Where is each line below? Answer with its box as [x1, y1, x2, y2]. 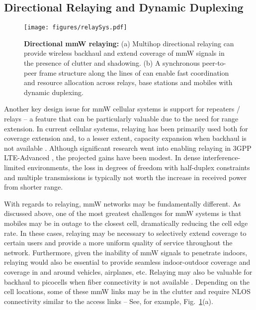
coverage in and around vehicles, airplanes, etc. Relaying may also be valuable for [4, 266, 253, 277]
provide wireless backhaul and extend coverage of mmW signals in [24, 48, 225, 58]
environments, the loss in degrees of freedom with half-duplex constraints [27, 162, 250, 172]
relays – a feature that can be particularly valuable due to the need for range [4, 113, 239, 124]
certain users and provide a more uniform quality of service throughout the [4, 237, 233, 248]
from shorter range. [4, 182, 63, 192]
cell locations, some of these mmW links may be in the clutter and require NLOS [4, 286, 251, 297]
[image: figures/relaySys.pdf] [24, 24, 127, 31]
